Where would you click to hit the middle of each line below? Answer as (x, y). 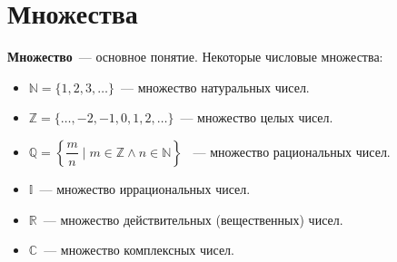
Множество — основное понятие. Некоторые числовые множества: (195, 57)
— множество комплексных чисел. (139, 250)
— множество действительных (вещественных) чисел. (193, 219)
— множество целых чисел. (257, 117)
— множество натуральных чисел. (215, 87)
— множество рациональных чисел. (292, 151)
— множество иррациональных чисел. (145, 188)
